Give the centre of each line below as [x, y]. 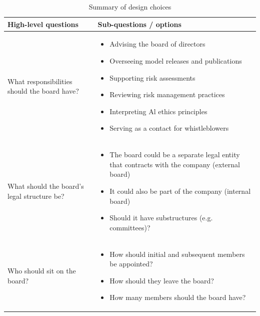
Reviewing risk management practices [167, 94]
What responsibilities [40, 81]
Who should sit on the [42, 271]
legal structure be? [36, 196]
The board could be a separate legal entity [175, 154]
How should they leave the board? [162, 280]
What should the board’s [46, 186]
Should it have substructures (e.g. [161, 218]
